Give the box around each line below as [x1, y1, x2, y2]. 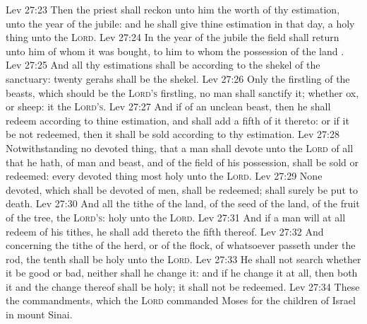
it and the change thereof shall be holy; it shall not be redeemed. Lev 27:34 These [6, 279, 360, 294]
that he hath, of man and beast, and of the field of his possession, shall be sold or [6, 154, 359, 169]
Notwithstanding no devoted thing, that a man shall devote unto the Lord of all [6, 140, 354, 155]
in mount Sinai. [6, 307, 73, 322]
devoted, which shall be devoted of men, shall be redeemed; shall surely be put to [6, 182, 358, 197]
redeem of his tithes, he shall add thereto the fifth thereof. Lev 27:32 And [6, 224, 324, 238]
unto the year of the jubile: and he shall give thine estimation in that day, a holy [6, 16, 355, 30]
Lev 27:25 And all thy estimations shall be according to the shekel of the [6, 57, 320, 72]
